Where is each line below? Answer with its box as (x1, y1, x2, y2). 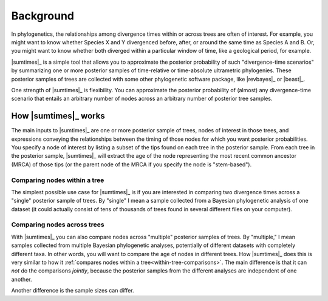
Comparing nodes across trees (11, 220, 104, 229)
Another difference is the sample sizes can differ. (11, 287, 134, 294)
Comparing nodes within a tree (11, 176, 104, 184)
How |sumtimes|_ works (11, 111, 106, 121)
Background (11, 9, 74, 22)
